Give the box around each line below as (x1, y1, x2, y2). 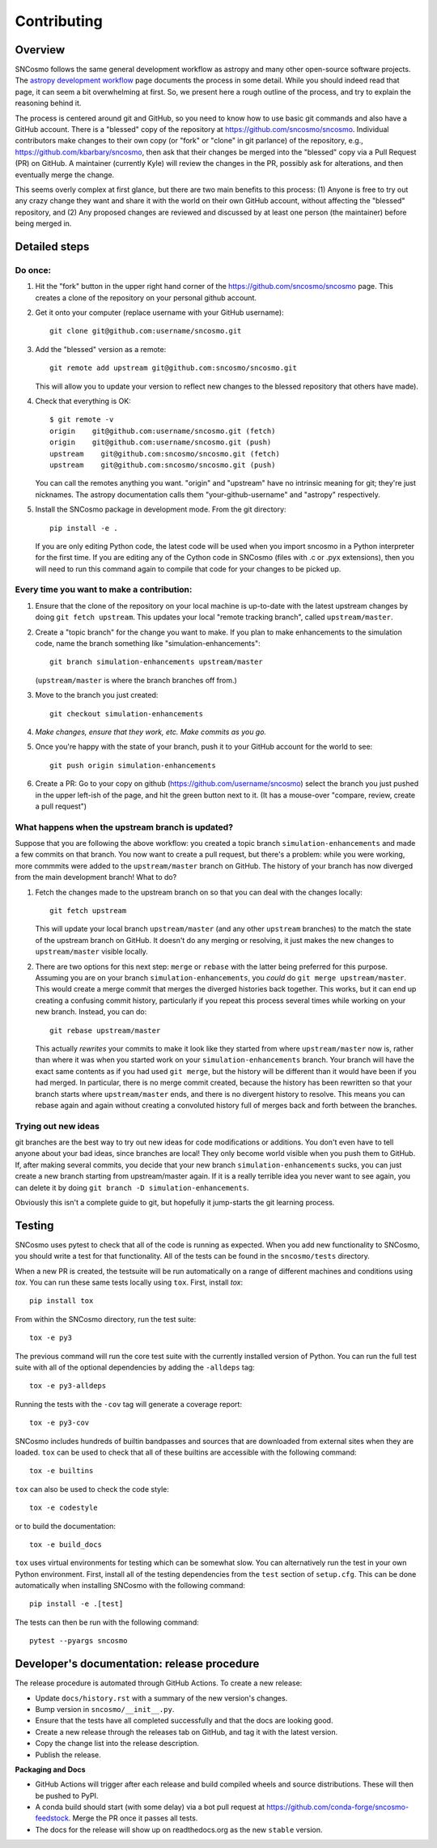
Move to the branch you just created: (35, 690, 159, 700)
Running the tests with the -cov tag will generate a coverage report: (15, 1399, 243, 1408)
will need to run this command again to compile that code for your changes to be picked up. (35, 563, 342, 574)
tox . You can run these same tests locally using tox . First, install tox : (15, 1277, 243, 1287)
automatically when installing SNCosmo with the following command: (15, 1581, 246, 1591)
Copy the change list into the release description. (35, 1739, 200, 1748)
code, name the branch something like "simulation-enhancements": (35, 639, 261, 648)
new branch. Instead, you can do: (35, 1007, 147, 1017)
